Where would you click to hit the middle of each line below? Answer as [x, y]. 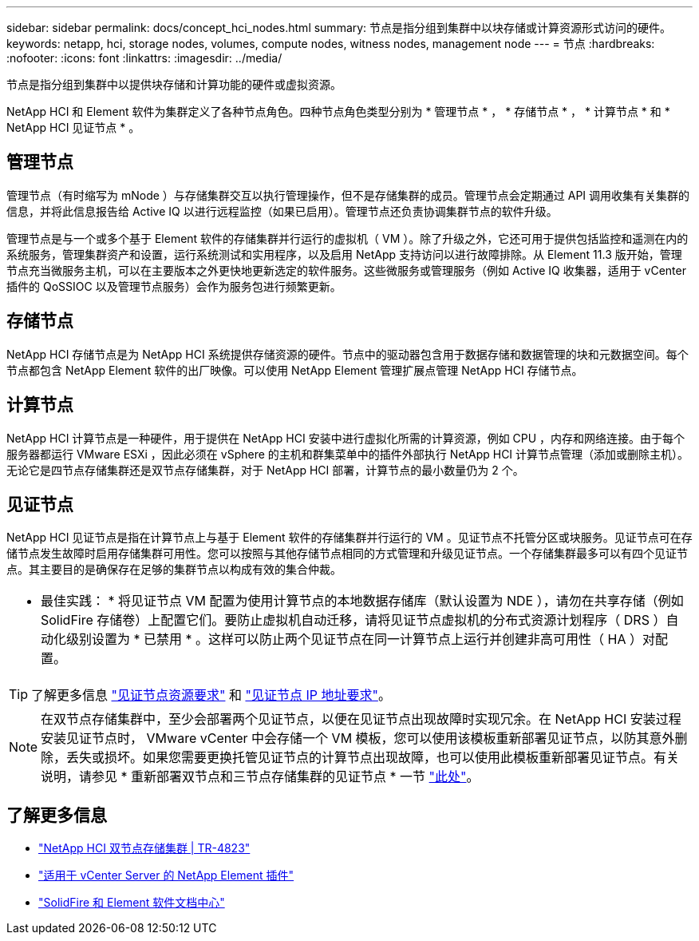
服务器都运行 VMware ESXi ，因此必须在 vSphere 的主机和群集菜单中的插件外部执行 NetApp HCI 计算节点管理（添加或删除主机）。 [348, 454]
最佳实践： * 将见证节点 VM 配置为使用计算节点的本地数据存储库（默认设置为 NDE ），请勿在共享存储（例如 [362, 601]
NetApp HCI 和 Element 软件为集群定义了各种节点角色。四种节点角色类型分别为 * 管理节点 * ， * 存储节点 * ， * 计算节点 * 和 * [338, 111]
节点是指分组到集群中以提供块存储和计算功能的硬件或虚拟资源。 [174, 84]
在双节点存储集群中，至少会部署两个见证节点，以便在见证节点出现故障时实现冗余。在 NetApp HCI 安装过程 [361, 719]
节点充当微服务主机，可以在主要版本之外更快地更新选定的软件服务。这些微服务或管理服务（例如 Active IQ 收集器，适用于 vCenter [347, 270]
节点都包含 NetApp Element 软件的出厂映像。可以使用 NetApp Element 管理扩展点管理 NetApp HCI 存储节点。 [295, 370]
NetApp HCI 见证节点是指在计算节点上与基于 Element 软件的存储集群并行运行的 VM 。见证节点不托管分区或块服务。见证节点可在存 [349, 538]
